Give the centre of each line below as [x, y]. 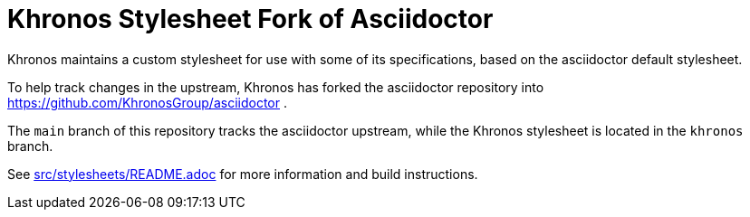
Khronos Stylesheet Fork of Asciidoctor [250, 19]
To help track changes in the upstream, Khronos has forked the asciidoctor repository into [276, 87]
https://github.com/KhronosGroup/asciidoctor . [147, 102]
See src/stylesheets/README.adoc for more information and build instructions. [243, 174]
